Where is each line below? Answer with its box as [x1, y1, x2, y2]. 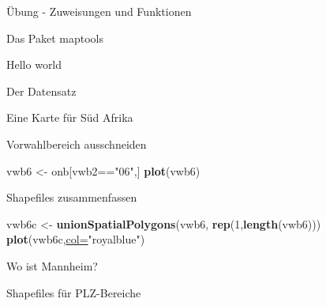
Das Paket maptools [6, 29, 104, 46]
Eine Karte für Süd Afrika [6, 109, 133, 126]
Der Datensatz [6, 82, 77, 99]
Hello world [6, 56, 62, 73]
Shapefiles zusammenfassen [6, 189, 137, 206]
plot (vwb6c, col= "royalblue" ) [6, 231, 145, 247]
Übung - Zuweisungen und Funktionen [6, 3, 192, 19]
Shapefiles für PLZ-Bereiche [6, 284, 141, 300]
